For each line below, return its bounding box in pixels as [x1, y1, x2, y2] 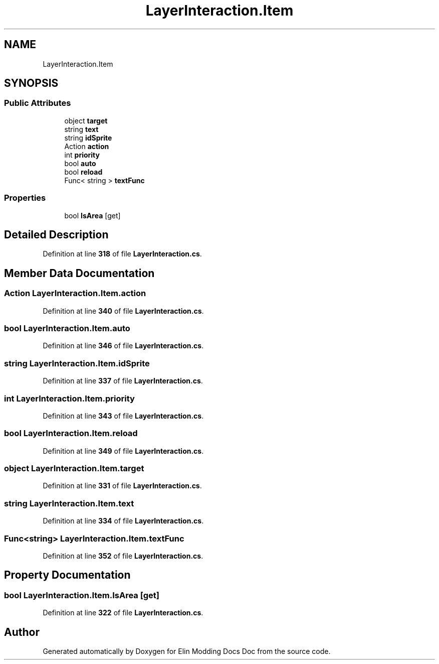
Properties [4, 193, 46, 203]
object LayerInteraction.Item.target [4, 463, 144, 473]
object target [64, 116, 108, 125]
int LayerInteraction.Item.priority [4, 393, 135, 404]
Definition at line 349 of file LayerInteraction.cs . [43, 446, 204, 455]
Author [4, 625, 40, 638]
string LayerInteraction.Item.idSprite [4, 358, 150, 368]
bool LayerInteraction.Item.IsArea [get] [4, 590, 160, 600]
